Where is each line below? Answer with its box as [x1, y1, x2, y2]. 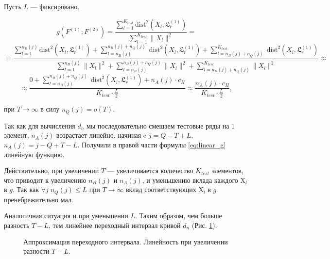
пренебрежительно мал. [4, 194, 73, 204]
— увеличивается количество [107, 165, 193, 176]
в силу [40, 104, 60, 114]
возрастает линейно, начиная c [56, 130, 147, 140]
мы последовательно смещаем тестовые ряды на [87, 120, 229, 130]
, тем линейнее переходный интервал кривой [48, 220, 181, 230]
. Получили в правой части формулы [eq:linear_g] [77, 139, 226, 149]
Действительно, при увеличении [4, 165, 99, 176]
